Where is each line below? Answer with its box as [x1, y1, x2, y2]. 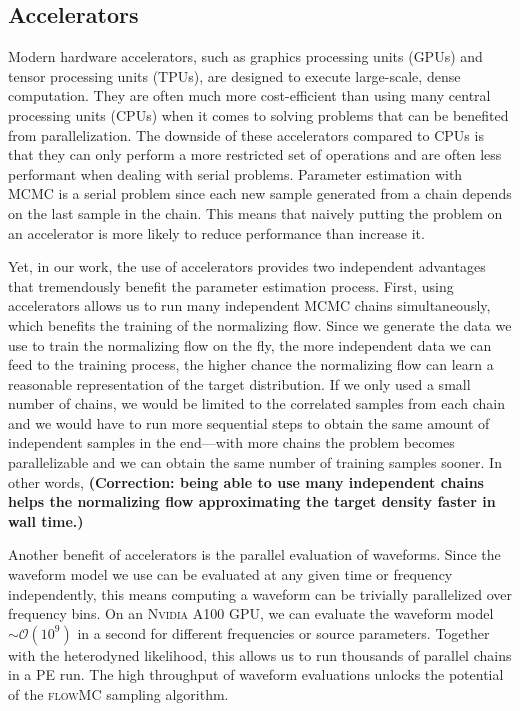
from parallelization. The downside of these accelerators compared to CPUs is [8, 124, 484, 145]
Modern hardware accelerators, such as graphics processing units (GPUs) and [8, 46, 483, 67]
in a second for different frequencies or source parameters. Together [77, 622, 490, 643]
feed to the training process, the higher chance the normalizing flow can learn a [8, 354, 494, 375]
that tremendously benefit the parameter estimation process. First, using [8, 275, 454, 296]
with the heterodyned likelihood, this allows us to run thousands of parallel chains [8, 644, 512, 665]
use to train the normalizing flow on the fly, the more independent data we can [8, 334, 492, 355]
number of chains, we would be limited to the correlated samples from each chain [8, 393, 505, 414]
